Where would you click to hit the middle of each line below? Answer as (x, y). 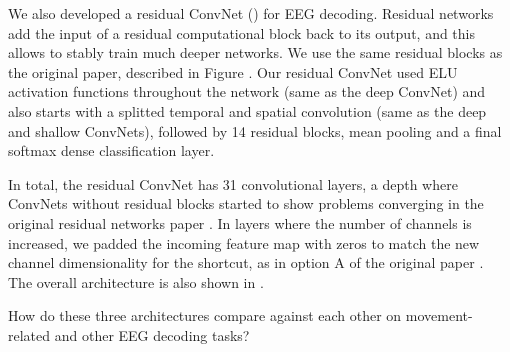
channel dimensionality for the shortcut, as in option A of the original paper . (246, 262)
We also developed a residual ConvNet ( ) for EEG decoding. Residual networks (251, 13)
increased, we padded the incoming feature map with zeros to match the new (244, 242)
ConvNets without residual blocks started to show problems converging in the (246, 203)
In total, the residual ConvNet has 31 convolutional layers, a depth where (233, 183)
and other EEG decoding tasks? (152, 334)
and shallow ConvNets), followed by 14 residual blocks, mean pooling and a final (255, 130)
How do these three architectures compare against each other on (205, 315)
